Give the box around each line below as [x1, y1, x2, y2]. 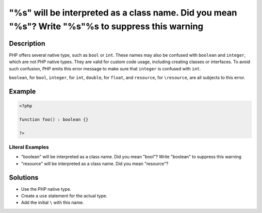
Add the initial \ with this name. [21, 199, 84, 206]
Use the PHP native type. [21, 186, 71, 192]
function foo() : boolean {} [19, 116, 89, 122]
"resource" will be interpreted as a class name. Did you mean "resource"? [21, 161, 168, 166]
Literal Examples [9, 144, 49, 150]
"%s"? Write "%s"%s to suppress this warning [9, 21, 204, 32]
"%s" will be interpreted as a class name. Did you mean [9, 7, 237, 18]
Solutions [9, 173, 39, 181]
